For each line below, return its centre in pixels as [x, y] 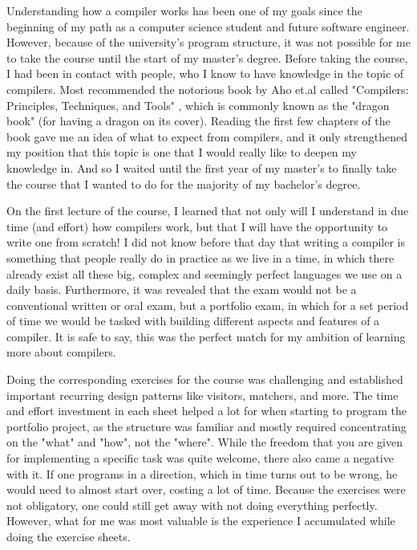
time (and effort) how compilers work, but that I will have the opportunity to [197, 226]
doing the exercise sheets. [69, 536]
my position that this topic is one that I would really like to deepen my [182, 152]
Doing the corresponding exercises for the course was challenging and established [205, 379]
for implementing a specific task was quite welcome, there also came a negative [200, 458]
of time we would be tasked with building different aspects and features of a [193, 321]
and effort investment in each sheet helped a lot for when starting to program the [206, 411]
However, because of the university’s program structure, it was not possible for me [208, 42]
